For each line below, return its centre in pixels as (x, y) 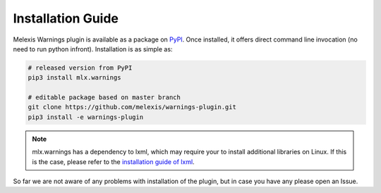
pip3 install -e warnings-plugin (86, 117)
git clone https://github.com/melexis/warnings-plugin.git (132, 107)
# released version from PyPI (80, 68)
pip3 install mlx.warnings (74, 78)
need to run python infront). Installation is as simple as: (93, 49)
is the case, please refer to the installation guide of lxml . (113, 161)
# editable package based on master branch (104, 98)
